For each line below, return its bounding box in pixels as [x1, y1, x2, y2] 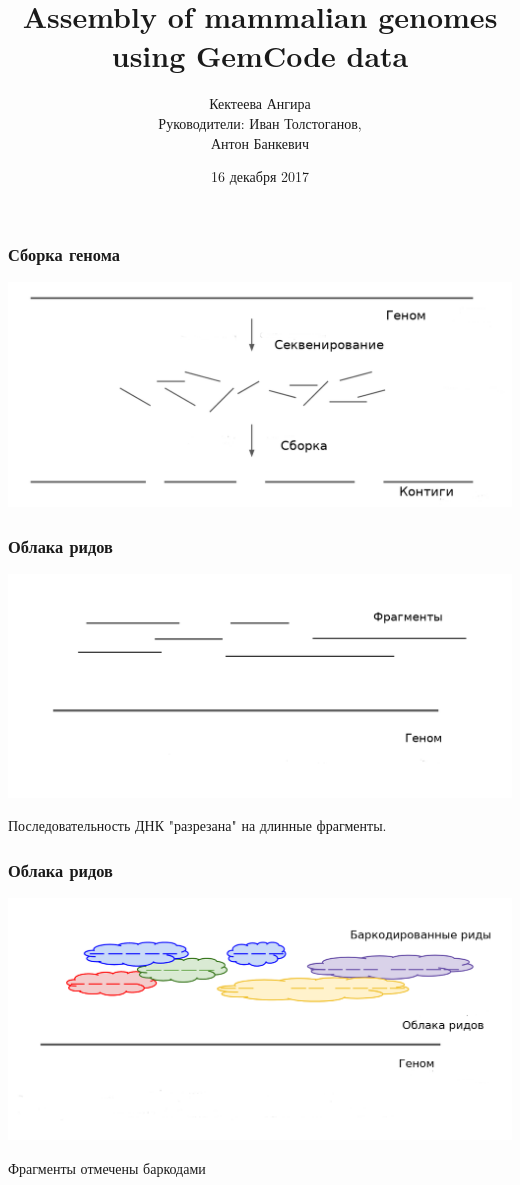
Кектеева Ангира [209, 93, 311, 114]
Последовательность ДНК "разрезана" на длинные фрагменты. [8, 815, 387, 836]
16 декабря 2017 [210, 166, 310, 187]
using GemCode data [111, 35, 409, 76]
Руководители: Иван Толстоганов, [158, 112, 362, 133]
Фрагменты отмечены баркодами [8, 1157, 206, 1178]
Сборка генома [8, 241, 120, 266]
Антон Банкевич [210, 132, 310, 153]
